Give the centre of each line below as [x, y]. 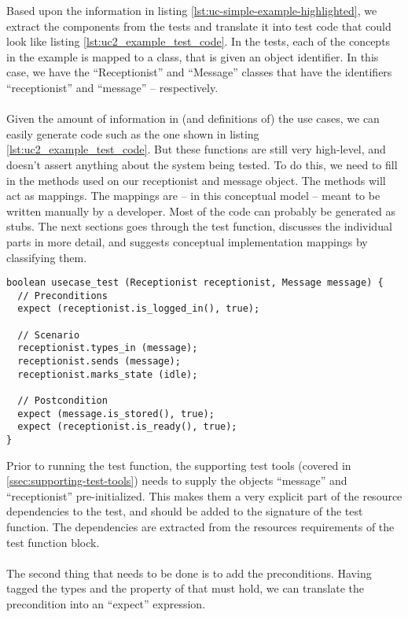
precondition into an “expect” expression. [106, 603]
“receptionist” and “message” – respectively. [112, 87]
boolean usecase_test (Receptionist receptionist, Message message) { [195, 283]
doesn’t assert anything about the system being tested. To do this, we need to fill [202, 164]
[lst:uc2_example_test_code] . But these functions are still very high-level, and [196, 149]
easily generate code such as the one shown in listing [133, 133]
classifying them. [47, 257]
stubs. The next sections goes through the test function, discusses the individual [199, 226]
